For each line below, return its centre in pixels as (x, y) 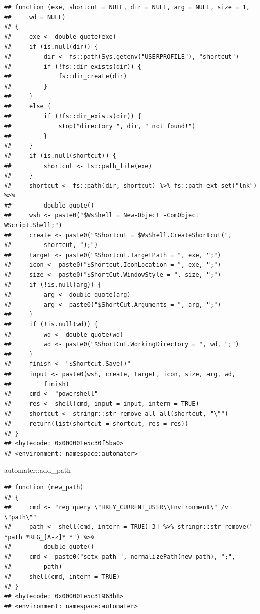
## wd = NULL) (35, 17)
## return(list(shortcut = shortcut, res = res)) (96, 423)
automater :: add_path (37, 470)
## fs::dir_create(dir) (66, 77)
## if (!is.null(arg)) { (53, 285)
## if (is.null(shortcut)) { (60, 156)
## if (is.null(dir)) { (51, 47)
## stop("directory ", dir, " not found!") (100, 126)
